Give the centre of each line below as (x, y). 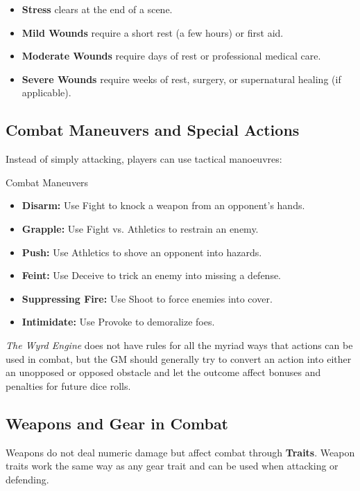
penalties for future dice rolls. (68, 385)
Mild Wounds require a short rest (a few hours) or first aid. (153, 32)
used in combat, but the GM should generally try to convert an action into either (179, 358)
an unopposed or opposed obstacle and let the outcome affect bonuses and (163, 372)
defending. (27, 479)
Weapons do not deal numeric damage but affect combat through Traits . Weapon (180, 452)
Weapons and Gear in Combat (117, 423)
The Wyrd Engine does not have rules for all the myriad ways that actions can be (179, 345)
